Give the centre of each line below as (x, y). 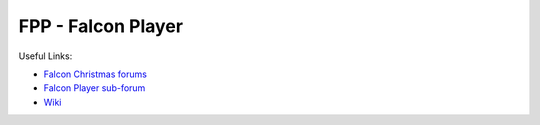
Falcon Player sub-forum (94, 88)
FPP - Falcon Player (101, 26)
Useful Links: (45, 56)
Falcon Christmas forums (95, 74)
